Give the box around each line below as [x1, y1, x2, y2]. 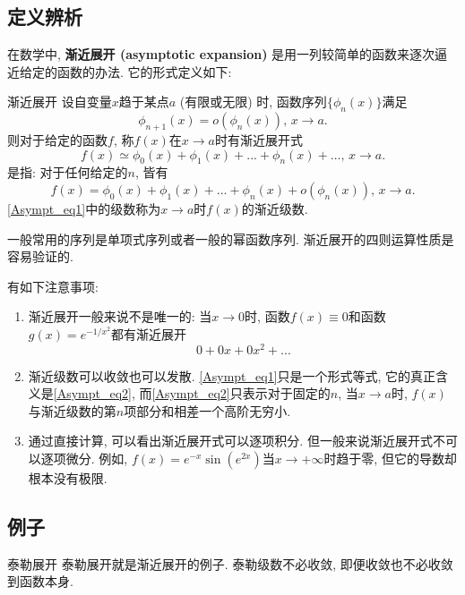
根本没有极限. [28, 468, 108, 487]
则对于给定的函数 [7, 130, 108, 149]
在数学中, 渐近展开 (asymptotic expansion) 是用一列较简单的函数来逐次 [7, 45, 435, 64]
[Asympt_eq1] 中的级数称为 [7, 199, 161, 217]
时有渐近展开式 [214, 130, 303, 149]
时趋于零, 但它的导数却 [323, 448, 457, 467]
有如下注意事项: [7, 276, 99, 295]
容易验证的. [7, 247, 73, 266]
